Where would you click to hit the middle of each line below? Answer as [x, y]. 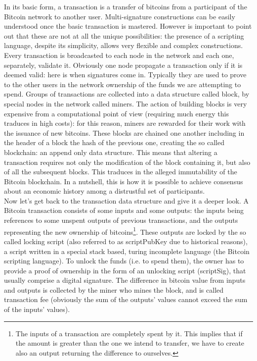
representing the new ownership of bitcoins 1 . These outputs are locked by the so [125, 231]
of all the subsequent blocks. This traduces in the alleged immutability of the [121, 172]
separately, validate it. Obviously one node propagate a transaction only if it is [123, 65]
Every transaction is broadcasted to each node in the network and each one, [119, 55]
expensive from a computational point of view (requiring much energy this [116, 113]
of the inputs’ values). [37, 309]
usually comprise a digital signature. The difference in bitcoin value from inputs [125, 280]
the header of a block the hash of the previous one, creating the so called [114, 142]
